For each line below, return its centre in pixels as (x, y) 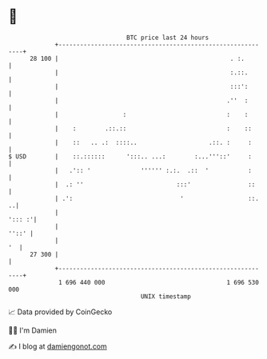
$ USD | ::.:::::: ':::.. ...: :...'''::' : (130, 156)
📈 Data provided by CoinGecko (60, 312)
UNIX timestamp (166, 296)
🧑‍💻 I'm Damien (33, 330)
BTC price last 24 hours (168, 38)
